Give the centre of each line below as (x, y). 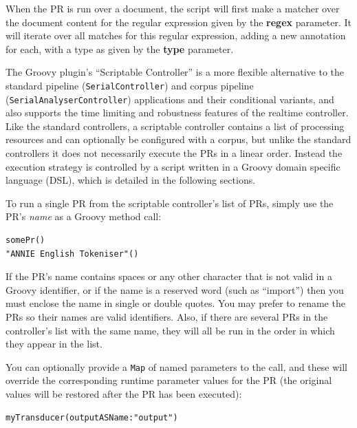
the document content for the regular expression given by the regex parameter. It (179, 22)
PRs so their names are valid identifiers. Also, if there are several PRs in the (167, 317)
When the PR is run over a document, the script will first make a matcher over (173, 8)
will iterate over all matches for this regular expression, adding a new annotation (176, 35)
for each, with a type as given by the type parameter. (120, 49)
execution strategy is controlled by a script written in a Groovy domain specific (173, 166)
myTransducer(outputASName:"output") (92, 417)
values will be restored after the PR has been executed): (124, 394)
